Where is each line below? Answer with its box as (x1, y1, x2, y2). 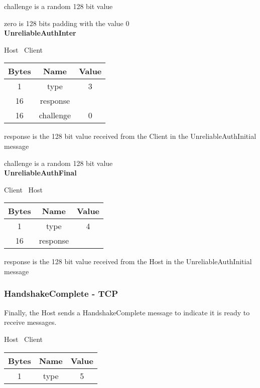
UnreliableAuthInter (4, 28, 76, 38)
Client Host (4, 184, 43, 195)
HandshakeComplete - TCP (4, 287, 118, 300)
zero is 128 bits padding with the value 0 (4, 18, 129, 28)
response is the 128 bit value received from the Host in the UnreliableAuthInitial (4, 256, 252, 267)
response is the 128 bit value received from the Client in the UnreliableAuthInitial (4, 131, 256, 141)
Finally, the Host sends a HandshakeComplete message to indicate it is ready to (4, 307, 250, 317)
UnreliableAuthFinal (4, 167, 77, 178)
